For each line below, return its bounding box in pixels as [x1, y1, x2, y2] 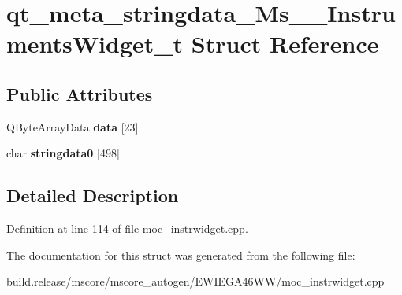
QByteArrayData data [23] [6, 118, 139, 135]
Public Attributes [6, 81, 153, 105]
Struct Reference [191, 28, 379, 60]
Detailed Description [6, 183, 179, 208]
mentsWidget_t [6, 28, 184, 60]
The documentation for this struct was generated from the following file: [6, 246, 355, 263]
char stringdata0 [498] [6, 145, 120, 161]
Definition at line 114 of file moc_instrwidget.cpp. [6, 220, 248, 237]
